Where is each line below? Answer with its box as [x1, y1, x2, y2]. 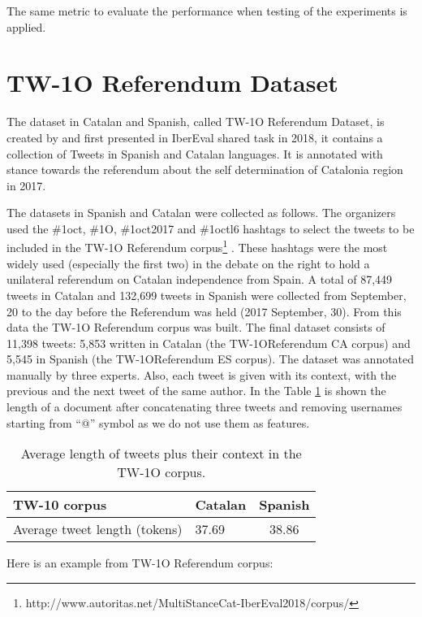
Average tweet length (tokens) [13, 519, 183, 539]
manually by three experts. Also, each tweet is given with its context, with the [6, 366, 397, 383]
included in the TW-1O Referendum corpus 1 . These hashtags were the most [6, 237, 388, 256]
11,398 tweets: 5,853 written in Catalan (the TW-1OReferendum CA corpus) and [6, 334, 411, 351]
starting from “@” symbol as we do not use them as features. [6, 414, 310, 431]
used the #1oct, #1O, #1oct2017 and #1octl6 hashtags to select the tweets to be [6, 219, 415, 237]
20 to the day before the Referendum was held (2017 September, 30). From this [6, 302, 402, 319]
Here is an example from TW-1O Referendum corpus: [6, 554, 273, 571]
